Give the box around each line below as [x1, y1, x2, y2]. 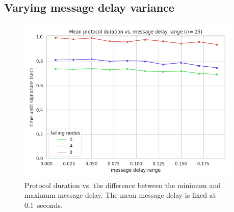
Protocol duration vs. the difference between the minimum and [24, 179, 221, 190]
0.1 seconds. [24, 200, 63, 210]
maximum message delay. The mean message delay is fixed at [24, 190, 216, 200]
